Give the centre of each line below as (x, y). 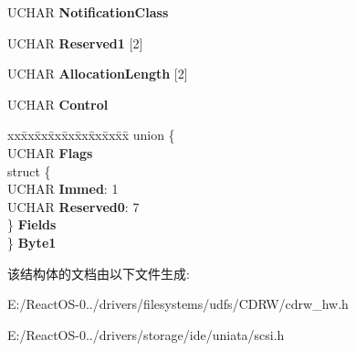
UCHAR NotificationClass (88, 12)
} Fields (32, 224)
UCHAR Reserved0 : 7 (73, 206)
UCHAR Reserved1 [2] (75, 43)
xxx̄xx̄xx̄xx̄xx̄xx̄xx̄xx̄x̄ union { (91, 135)
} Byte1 (32, 242)
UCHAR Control (58, 104)
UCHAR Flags (50, 152)
